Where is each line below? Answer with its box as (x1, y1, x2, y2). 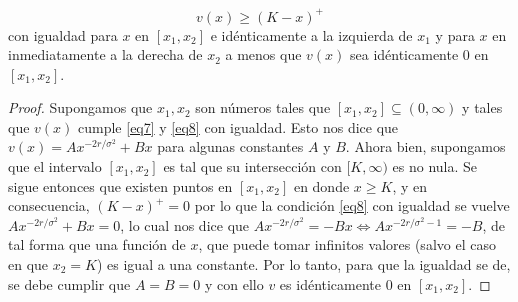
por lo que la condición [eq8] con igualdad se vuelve (194, 195, 510, 216)
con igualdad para (8, 24, 118, 45)
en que (8, 254, 49, 275)
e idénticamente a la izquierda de (210, 24, 413, 45)
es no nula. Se (392, 156, 477, 177)
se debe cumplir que (8, 273, 131, 294)
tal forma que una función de (8, 234, 186, 255)
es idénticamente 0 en (279, 273, 412, 294)
